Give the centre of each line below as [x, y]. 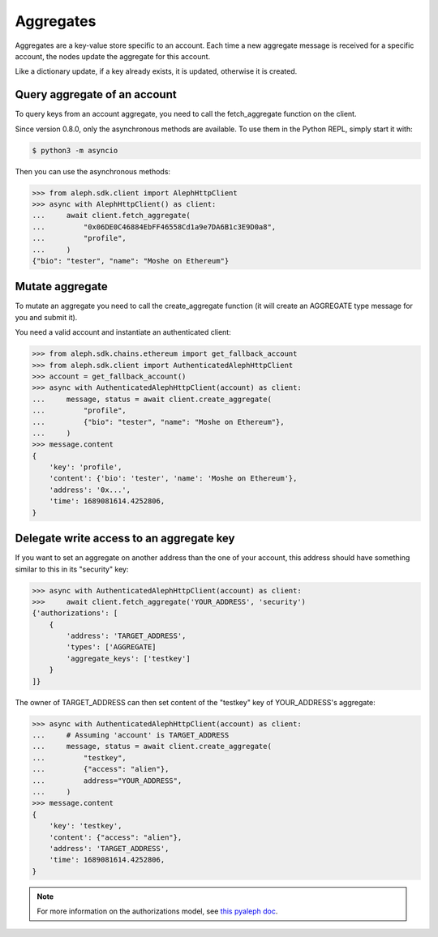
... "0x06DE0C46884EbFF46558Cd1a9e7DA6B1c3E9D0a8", [154, 227]
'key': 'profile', [86, 467]
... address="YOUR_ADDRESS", [107, 781]
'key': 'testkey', [86, 826]
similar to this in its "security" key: [72, 569]
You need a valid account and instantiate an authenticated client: [123, 332]
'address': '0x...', [90, 490]
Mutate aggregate [62, 287]
